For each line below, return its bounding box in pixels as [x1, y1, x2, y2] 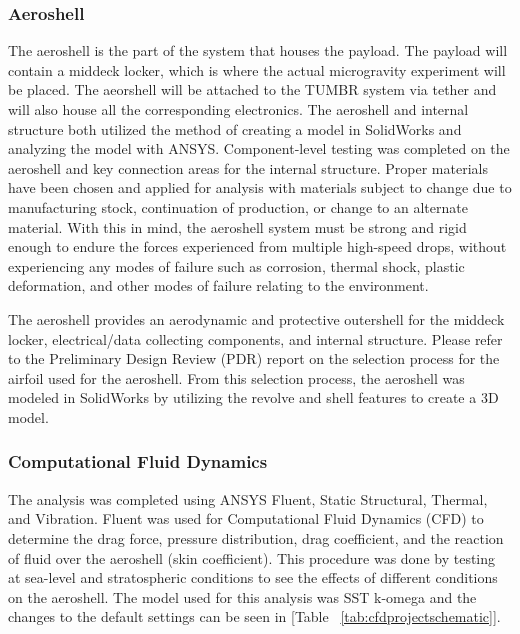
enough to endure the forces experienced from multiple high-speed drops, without [8, 236, 507, 257]
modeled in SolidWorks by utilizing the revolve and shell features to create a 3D [8, 387, 499, 408]
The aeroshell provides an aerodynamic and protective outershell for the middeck [8, 308, 505, 329]
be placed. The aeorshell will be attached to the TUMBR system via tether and [8, 79, 497, 100]
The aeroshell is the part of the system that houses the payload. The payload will [8, 40, 508, 61]
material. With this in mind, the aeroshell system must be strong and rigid [8, 216, 467, 237]
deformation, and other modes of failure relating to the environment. [8, 275, 429, 296]
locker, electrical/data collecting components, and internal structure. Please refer [8, 328, 503, 349]
